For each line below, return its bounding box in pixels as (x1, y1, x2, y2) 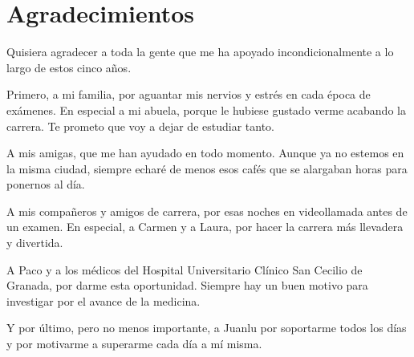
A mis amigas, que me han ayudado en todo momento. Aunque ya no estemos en (6, 144, 404, 161)
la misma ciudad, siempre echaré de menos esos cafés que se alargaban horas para (6, 160, 408, 176)
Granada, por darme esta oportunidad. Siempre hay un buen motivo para (6, 277, 368, 294)
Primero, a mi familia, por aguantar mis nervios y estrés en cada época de (6, 86, 371, 103)
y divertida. (6, 234, 63, 251)
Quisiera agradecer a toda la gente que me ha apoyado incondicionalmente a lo (6, 43, 394, 60)
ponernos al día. (6, 176, 85, 193)
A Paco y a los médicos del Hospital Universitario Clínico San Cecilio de (6, 261, 363, 278)
